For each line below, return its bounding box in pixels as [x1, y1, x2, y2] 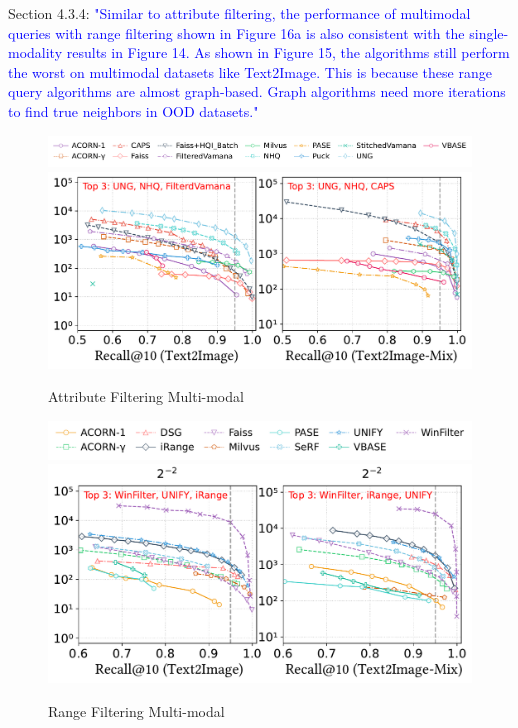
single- [469, 22, 509, 43]
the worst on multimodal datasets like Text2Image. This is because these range [8, 61, 492, 82]
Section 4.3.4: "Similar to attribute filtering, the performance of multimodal [8, 3, 471, 23]
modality [8, 42, 63, 63]
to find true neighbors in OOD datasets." [8, 100, 259, 121]
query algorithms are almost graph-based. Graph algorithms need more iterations [8, 81, 506, 102]
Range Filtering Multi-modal [48, 701, 225, 722]
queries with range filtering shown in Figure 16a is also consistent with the [8, 22, 465, 43]
